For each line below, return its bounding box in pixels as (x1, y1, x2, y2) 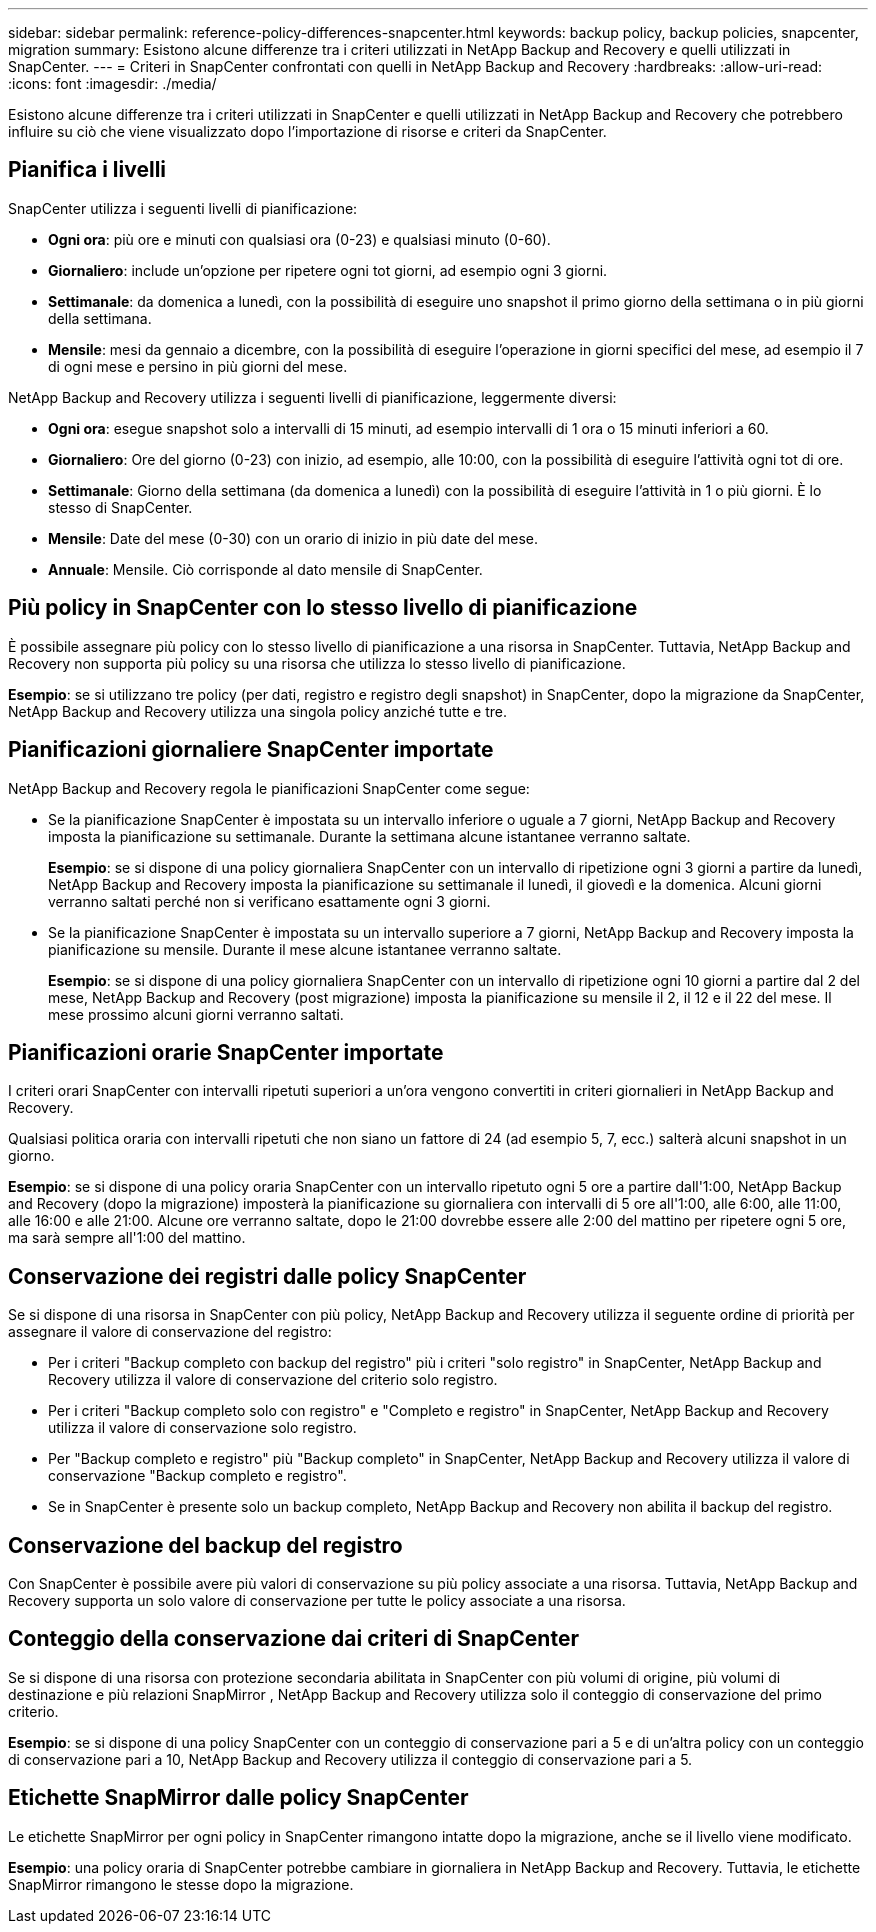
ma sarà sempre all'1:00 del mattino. (8, 1229, 246, 1247)
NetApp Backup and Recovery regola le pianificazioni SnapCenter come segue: (8, 779, 530, 797)
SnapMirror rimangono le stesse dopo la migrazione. (8, 1875, 354, 1893)
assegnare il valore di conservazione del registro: (8, 1323, 332, 1341)
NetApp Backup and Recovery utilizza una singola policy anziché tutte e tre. (8, 702, 507, 720)
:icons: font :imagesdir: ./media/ (8, 75, 217, 92)
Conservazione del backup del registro (8, 1532, 403, 1558)
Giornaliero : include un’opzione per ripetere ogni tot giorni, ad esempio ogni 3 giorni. (48, 261, 608, 279)
